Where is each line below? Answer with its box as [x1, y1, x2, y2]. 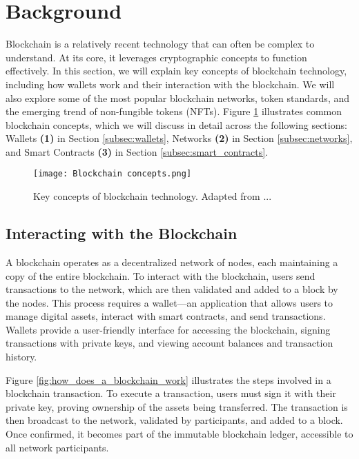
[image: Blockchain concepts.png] [33, 169, 192, 179]
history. [6, 349, 37, 364]
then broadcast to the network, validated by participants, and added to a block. [6, 413, 343, 427]
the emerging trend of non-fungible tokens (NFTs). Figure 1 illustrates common [6, 104, 342, 119]
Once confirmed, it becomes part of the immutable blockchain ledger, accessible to [6, 427, 353, 441]
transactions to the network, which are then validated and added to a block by [6, 282, 338, 296]
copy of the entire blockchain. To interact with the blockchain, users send [6, 268, 316, 283]
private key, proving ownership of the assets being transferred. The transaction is [6, 399, 348, 414]
